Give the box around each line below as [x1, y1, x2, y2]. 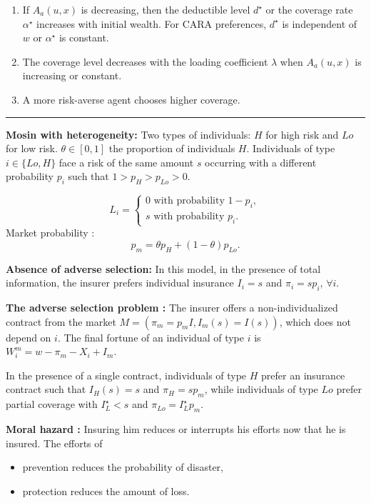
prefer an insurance [261, 367, 345, 382]
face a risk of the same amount [59, 154, 194, 169]
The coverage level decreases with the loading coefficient [22, 54, 268, 69]
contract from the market [6, 314, 116, 329]
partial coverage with [6, 397, 98, 412]
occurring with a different [205, 154, 317, 169]
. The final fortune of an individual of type [57, 329, 244, 344]
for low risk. [6, 141, 58, 156]
